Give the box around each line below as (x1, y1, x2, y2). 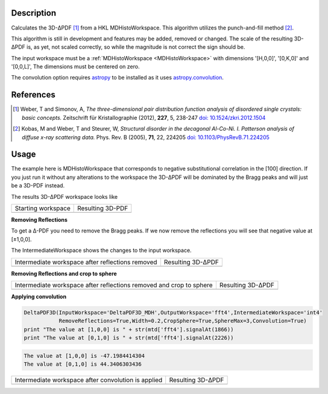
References (11, 90, 55, 100)
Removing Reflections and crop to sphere (11, 270, 117, 277)
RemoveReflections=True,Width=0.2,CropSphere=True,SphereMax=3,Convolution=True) (58, 317, 307, 325)
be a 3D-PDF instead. (11, 182, 65, 189)
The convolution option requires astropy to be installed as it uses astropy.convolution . (11, 74, 224, 81)
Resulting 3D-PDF (77, 204, 128, 213)
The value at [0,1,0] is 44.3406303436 (24, 361, 142, 367)
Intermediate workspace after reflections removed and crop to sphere (14, 281, 213, 289)
